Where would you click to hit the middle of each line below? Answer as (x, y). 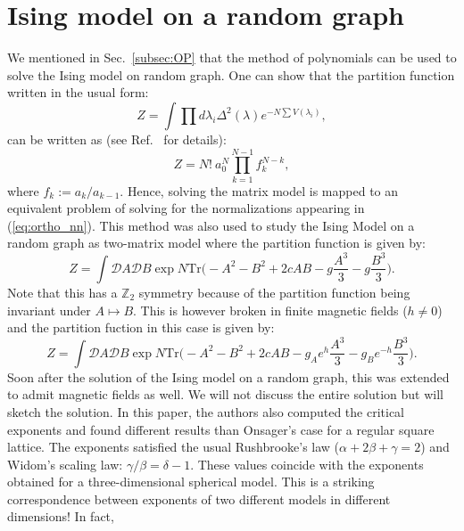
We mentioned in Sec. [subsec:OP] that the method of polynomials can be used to (232, 57)
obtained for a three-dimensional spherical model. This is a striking (191, 482)
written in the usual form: (78, 92)
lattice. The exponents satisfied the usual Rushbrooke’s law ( (174, 447)
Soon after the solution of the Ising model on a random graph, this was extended (228, 376)
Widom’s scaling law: (65, 464)
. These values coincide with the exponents (307, 464)
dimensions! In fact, (61, 516)
